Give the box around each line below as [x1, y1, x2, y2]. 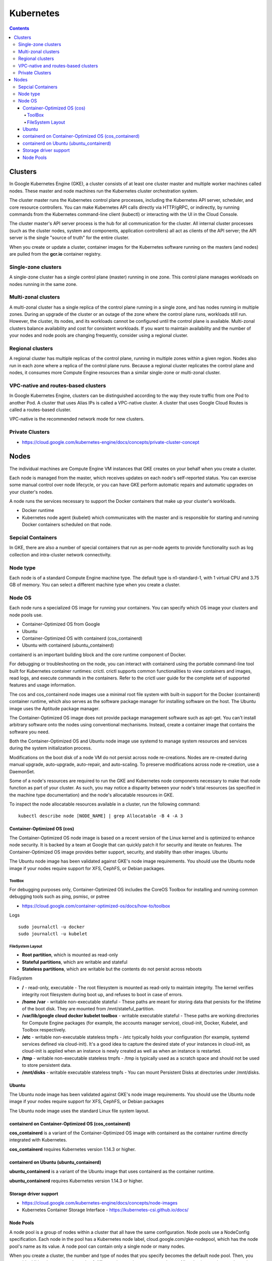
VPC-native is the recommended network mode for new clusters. [9, 416, 145, 422]
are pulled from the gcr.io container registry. [9, 251, 102, 257]
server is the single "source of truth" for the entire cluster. [9, 235, 129, 241]
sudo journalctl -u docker [18, 924, 85, 930]
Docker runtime [22, 507, 54, 513]
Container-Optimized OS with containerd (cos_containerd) [22, 636, 143, 642]
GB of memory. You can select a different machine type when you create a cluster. [9, 582, 181, 588]
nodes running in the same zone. [9, 281, 78, 287]
